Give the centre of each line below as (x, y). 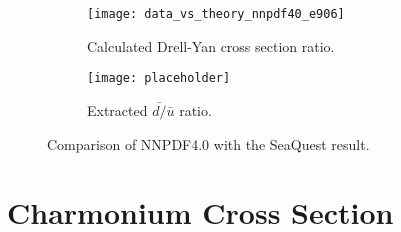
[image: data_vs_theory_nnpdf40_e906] (216, 14)
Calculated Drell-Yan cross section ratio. (211, 45)
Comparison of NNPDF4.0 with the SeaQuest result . (208, 143)
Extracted (117, 109)
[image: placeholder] (159, 78)
